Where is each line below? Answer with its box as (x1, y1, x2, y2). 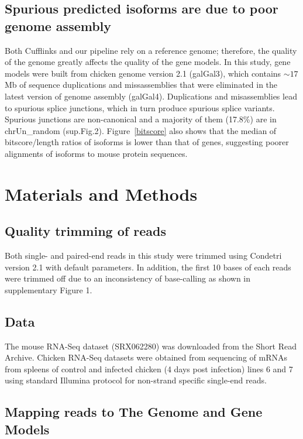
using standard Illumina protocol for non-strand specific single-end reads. (5, 374, 267, 386)
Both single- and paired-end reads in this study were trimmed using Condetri (5, 249, 282, 262)
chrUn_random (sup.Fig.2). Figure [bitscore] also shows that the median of (5, 124, 277, 136)
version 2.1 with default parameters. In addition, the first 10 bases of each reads (5, 260, 291, 273)
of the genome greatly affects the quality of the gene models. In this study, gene (5, 56, 291, 68)
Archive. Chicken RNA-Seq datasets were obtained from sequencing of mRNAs (5, 351, 287, 363)
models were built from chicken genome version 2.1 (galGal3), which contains (5, 67, 281, 79)
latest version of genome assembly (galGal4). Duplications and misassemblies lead (5, 90, 297, 102)
